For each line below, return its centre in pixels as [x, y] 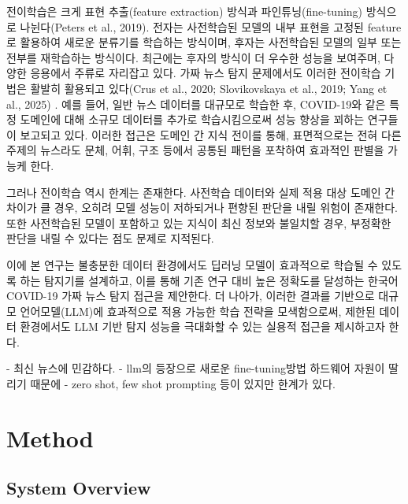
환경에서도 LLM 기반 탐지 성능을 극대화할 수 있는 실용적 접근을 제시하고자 [202, 326]
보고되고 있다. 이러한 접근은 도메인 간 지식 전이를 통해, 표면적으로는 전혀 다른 [211, 134]
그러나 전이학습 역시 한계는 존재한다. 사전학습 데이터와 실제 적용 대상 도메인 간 [201, 192]
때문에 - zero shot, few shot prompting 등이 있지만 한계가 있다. [183, 384]
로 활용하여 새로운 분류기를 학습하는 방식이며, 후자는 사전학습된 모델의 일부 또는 [204, 42]
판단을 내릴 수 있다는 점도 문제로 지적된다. [110, 238]
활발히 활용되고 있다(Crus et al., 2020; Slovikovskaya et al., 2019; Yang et [209, 88]
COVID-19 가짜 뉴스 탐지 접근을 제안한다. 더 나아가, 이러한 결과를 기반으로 [191, 296]
